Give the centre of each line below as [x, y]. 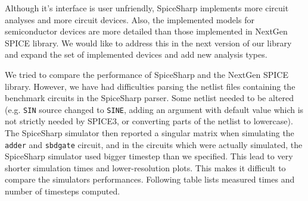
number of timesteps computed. [63, 191]
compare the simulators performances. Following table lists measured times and [150, 179]
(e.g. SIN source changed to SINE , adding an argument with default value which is [154, 109]
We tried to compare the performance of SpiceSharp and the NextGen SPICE [147, 74]
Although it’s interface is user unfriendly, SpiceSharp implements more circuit [147, 8]
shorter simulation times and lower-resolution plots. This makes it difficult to [145, 167]
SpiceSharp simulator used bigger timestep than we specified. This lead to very [149, 156]
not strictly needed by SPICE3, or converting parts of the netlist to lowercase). [149, 121]
